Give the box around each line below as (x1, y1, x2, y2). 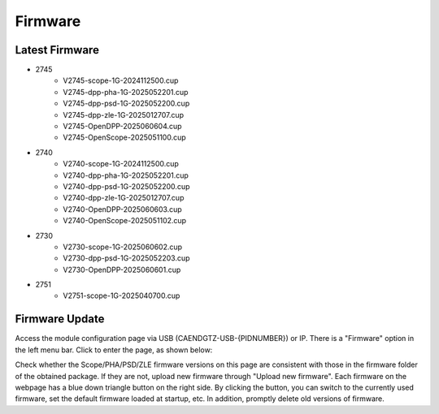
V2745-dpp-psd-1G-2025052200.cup (63, 98, 190, 109)
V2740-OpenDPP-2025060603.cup (63, 204, 182, 214)
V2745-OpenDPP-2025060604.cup (63, 122, 182, 132)
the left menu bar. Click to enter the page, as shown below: (15, 345, 213, 355)
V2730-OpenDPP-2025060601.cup (63, 265, 181, 274)
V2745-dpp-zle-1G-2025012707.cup (63, 110, 185, 119)
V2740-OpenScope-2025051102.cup (63, 216, 187, 226)
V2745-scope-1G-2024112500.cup (63, 75, 179, 85)
